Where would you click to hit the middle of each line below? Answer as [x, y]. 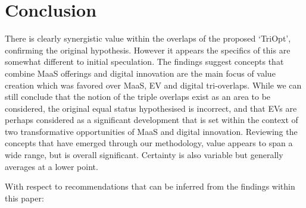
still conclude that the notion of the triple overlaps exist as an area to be [138, 97]
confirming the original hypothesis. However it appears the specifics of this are [148, 50]
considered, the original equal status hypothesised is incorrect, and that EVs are [151, 108]
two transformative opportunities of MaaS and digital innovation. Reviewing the [151, 131]
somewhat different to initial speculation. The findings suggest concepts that [144, 62]
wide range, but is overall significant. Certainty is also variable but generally [144, 155]
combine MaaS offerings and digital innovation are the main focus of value [140, 73]
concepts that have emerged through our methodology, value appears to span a [149, 143]
